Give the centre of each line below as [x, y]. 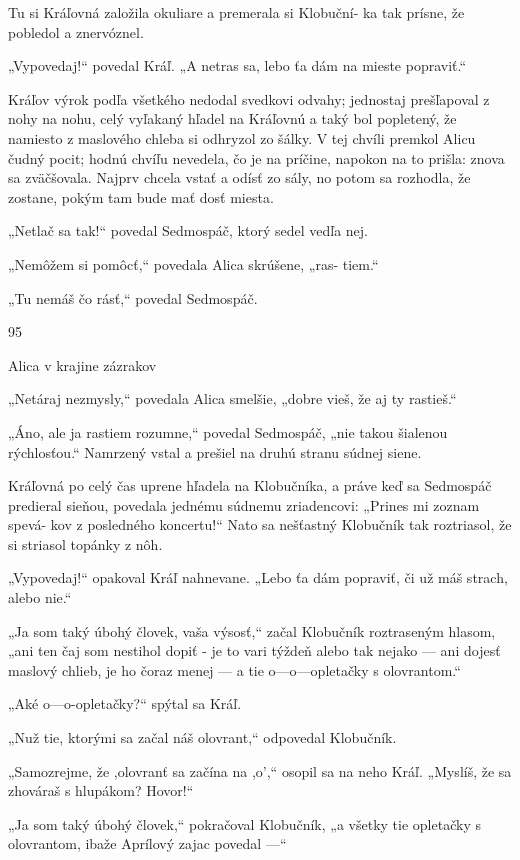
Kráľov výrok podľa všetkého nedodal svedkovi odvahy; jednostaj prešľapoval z [249, 98]
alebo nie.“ [40, 597]
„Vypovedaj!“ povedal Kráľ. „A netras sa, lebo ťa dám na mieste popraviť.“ [237, 65]
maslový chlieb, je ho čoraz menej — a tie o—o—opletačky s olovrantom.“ [234, 669]
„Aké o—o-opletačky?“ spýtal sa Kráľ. [125, 703]
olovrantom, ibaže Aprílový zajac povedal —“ [147, 843]
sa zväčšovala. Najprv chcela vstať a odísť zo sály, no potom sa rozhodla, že [239, 177]
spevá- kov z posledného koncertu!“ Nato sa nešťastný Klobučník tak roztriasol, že [260, 524]
